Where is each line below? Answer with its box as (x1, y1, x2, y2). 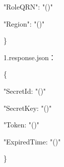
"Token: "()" (3, 119, 40, 130)
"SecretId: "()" (3, 85, 46, 96)
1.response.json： (3, 52, 56, 62)
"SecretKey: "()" (3, 102, 52, 113)
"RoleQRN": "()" (3, 2, 53, 12)
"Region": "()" (3, 18, 45, 29)
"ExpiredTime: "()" (3, 136, 61, 146)
